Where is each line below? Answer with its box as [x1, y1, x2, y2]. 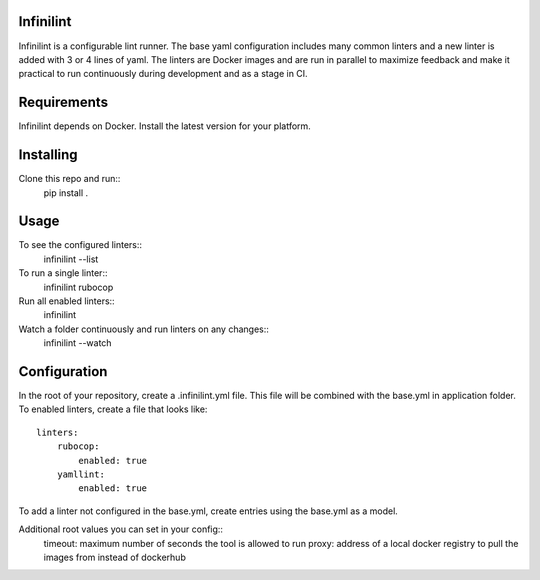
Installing [18, 146, 79, 164]
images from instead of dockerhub [43, 551, 187, 563]
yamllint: [56, 469, 105, 480]
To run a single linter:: [18, 267, 108, 279]
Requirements [18, 94, 109, 111]
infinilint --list [43, 253, 99, 265]
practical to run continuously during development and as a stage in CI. [18, 68, 309, 80]
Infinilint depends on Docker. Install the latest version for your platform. [18, 120, 312, 132]
